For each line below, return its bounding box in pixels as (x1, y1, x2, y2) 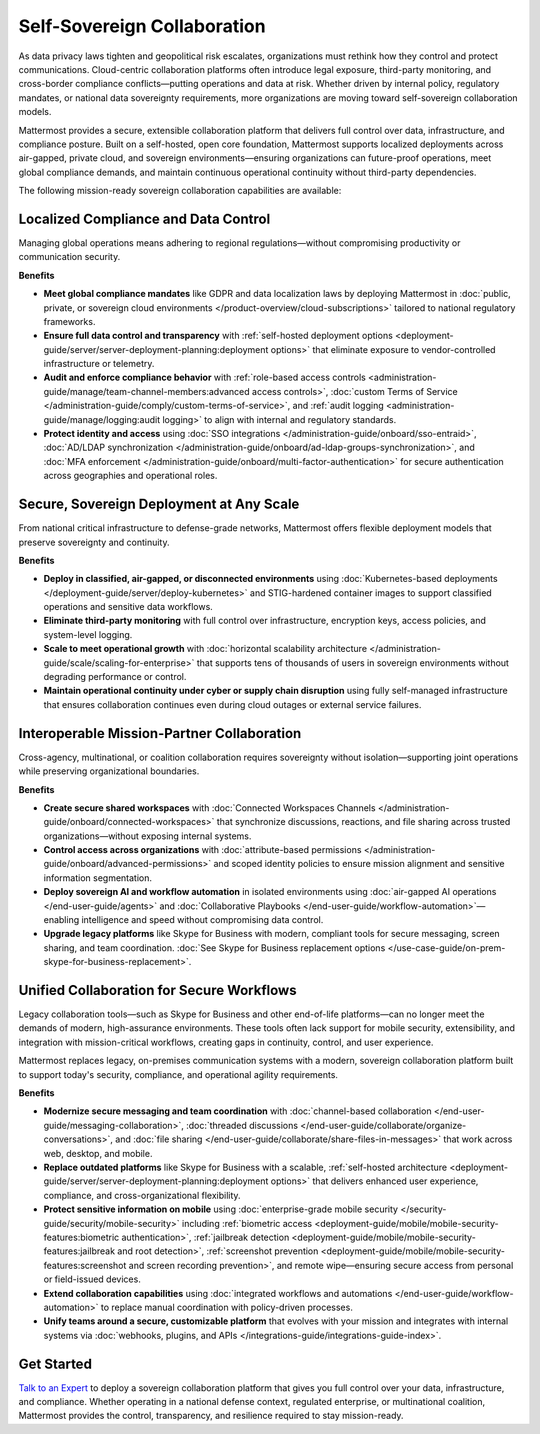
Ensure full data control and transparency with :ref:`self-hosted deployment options (43, 330, 394, 342)
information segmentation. (43, 871, 153, 884)
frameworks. (43, 315, 96, 327)
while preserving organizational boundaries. (18, 765, 200, 777)
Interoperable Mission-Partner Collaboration (18, 725, 302, 742)
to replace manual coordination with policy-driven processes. (100, 1301, 354, 1313)
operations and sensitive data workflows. (43, 601, 214, 613)
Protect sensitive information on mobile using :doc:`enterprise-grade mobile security (43, 1203, 399, 1215)
